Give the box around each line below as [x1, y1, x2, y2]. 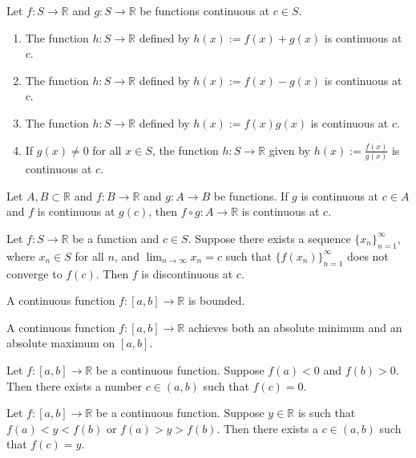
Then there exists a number [6, 377, 142, 394]
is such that [297, 404, 356, 421]
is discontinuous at [141, 265, 233, 282]
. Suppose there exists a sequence [188, 229, 351, 246]
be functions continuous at [139, 2, 270, 18]
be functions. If [213, 187, 289, 204]
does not [347, 247, 389, 264]
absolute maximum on [6, 334, 115, 351]
